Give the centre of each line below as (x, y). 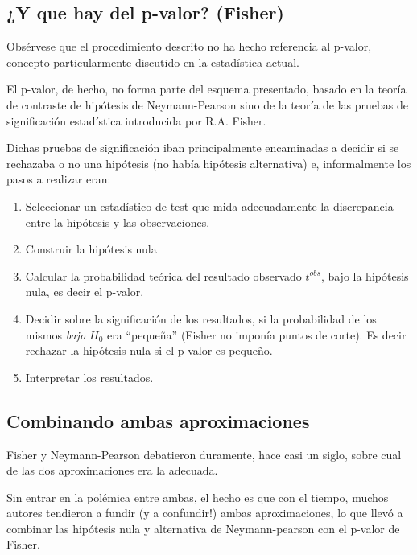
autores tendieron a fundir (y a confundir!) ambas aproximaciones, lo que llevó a (205, 513)
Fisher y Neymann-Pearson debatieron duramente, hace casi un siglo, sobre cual (204, 454)
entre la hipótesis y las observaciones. (118, 222)
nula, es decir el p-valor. (85, 292)
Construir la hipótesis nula (91, 249)
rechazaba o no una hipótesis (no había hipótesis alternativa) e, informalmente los (209, 163)
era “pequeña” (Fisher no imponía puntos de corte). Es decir (257, 334)
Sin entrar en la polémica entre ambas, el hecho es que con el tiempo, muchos (198, 497)
